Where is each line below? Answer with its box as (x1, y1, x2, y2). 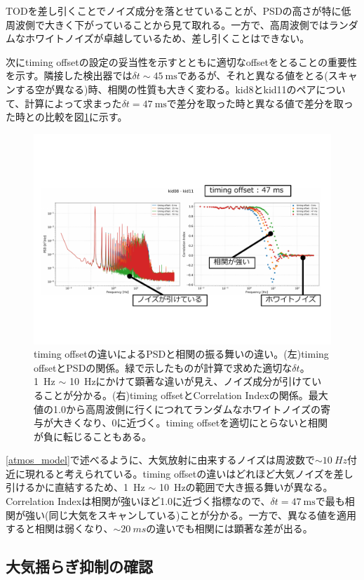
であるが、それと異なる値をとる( (177, 68, 328, 83)
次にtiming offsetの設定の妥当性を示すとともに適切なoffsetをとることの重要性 (6, 54, 357, 69)
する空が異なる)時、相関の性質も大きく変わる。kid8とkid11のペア (15, 81, 316, 96)
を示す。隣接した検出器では (6, 68, 133, 83)
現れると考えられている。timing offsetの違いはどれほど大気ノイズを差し (25, 466, 353, 480)
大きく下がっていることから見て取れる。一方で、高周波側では (44, 17, 329, 32)
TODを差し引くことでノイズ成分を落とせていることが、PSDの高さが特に (6, 4, 342, 18)
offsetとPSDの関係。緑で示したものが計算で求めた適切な (34, 360, 292, 375)
